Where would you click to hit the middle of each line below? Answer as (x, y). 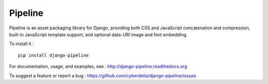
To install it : (22, 44)
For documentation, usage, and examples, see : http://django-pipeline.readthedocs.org (98, 67)
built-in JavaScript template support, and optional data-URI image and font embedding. (99, 34)
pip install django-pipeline (53, 55)
